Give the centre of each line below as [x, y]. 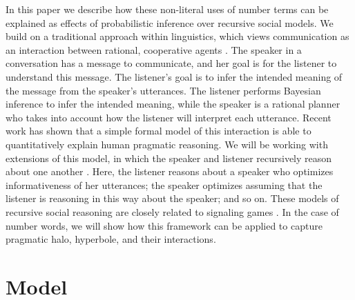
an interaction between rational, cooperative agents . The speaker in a [154, 49]
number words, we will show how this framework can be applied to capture [164, 225]
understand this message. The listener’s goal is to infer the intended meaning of [174, 76]
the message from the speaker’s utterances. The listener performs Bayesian [163, 90]
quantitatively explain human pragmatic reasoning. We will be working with [167, 144]
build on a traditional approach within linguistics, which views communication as [177, 36]
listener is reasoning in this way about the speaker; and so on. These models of [172, 198]
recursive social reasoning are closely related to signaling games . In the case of [172, 211]
